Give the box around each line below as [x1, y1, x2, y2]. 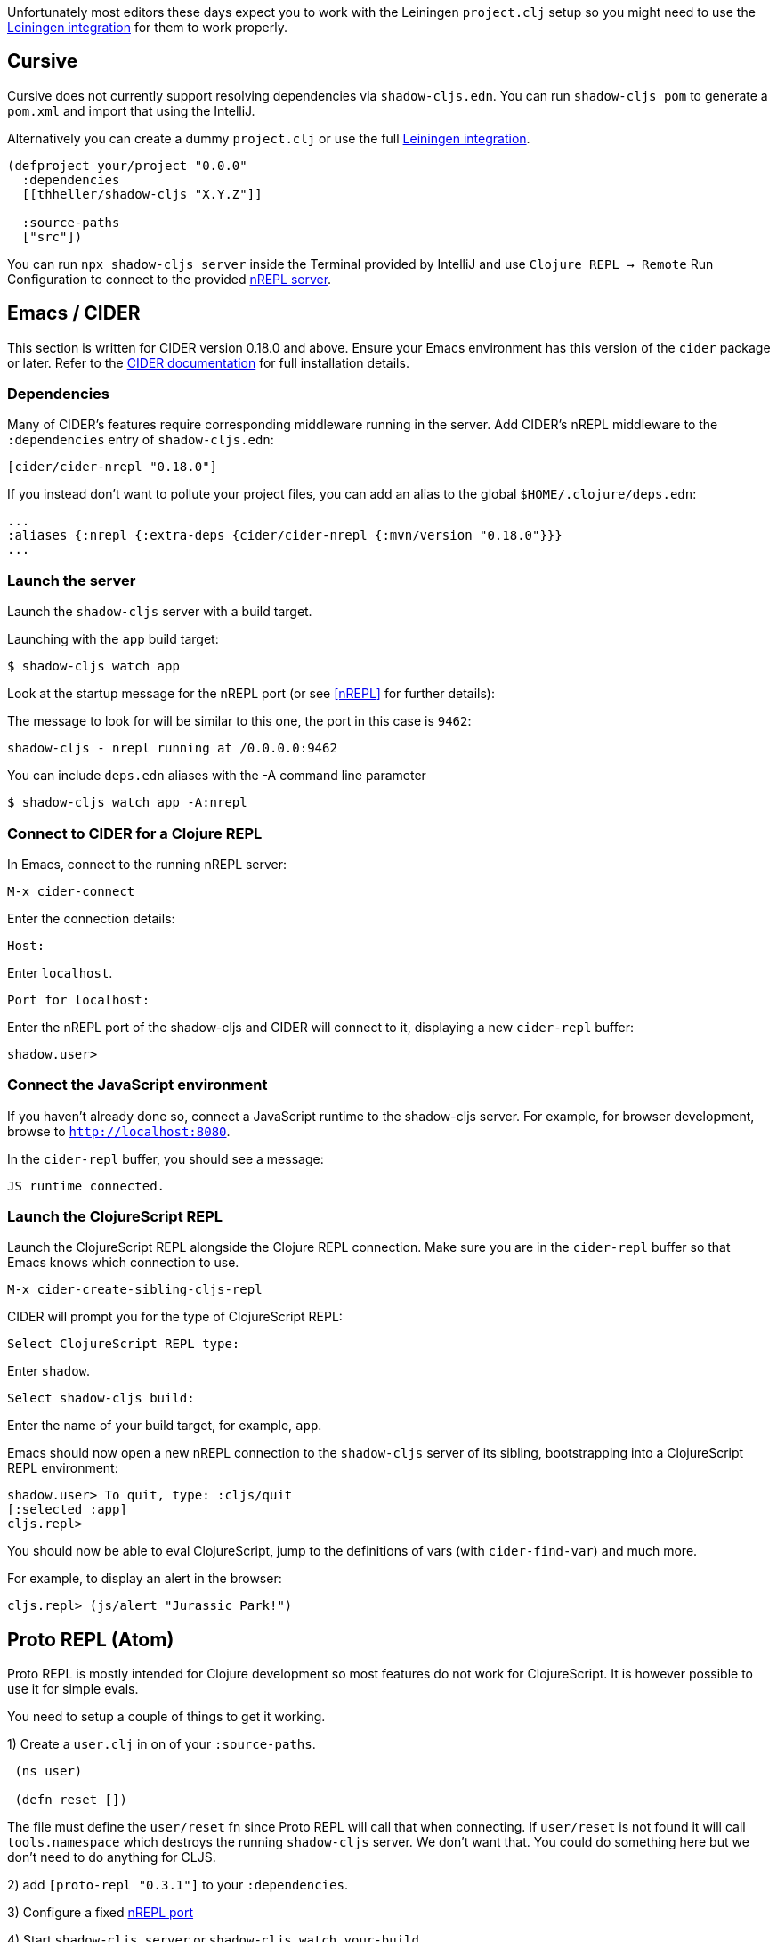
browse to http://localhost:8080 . [7, 1123, 231, 1139]
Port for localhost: [7, 992, 150, 1007]
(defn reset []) [14, 1792, 127, 1808]
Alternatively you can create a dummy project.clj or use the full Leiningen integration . [7, 130, 530, 146]
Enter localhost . [7, 964, 113, 980]
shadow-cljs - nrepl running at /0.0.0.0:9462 [7, 741, 337, 756]
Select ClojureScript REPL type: [7, 1337, 240, 1352]
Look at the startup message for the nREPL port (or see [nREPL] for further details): [7, 686, 495, 702]
